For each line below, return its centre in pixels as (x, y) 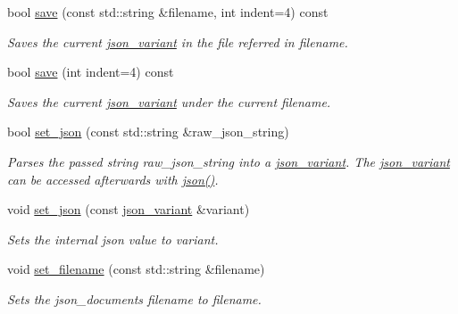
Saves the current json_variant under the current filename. (169, 101)
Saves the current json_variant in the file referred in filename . (178, 41)
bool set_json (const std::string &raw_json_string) (148, 132)
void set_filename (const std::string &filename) (136, 269)
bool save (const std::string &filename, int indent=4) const (168, 12)
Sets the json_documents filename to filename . (134, 298)
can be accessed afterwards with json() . (113, 179)
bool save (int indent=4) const (91, 72)
